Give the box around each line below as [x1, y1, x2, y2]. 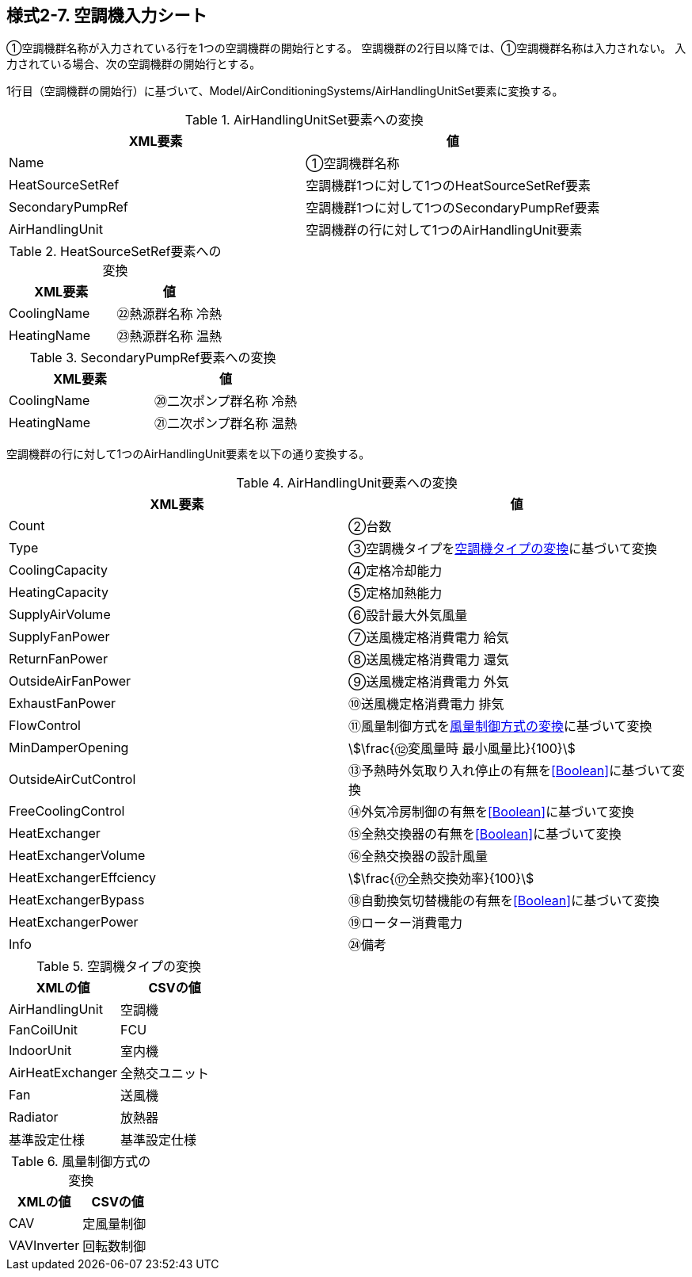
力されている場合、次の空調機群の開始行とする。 [6, 57, 261, 71]
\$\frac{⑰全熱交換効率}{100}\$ [348, 870, 534, 887]
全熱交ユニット [120, 1065, 210, 1082]
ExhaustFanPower [9, 695, 116, 712]
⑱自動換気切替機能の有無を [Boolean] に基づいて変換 [348, 893, 660, 909]
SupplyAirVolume [9, 606, 111, 623]
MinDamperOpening [9, 740, 129, 756]
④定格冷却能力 [348, 563, 443, 579]
